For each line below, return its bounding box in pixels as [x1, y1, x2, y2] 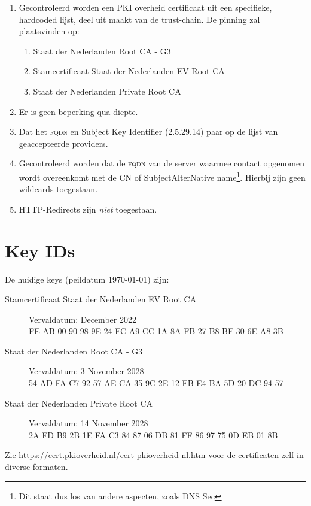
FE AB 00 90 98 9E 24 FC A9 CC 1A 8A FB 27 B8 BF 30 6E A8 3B [29, 325, 283, 337]
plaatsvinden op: [19, 25, 80, 37]
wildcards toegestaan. [19, 183, 98, 195]
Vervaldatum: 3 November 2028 [29, 365, 144, 377]
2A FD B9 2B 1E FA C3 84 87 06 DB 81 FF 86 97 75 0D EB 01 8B [29, 428, 278, 441]
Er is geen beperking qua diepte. [19, 105, 138, 117]
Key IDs [5, 238, 75, 262]
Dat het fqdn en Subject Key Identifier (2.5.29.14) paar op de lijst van [19, 125, 278, 138]
